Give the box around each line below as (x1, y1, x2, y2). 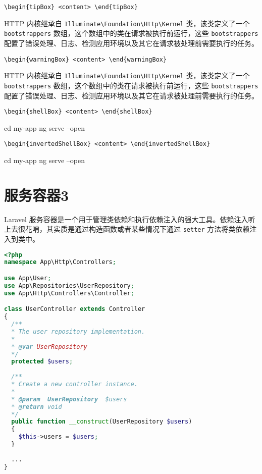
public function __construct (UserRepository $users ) (11, 418, 192, 426)
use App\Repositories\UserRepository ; (4, 282, 134, 289)
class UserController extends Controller (4, 305, 145, 313)
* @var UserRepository (11, 343, 87, 350)
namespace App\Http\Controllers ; (4, 258, 116, 266)
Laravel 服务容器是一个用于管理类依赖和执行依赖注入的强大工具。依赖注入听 (4, 214, 255, 224)
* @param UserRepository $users (11, 395, 127, 403)
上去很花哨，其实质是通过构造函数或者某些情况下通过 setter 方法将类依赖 (4, 224, 250, 234)
